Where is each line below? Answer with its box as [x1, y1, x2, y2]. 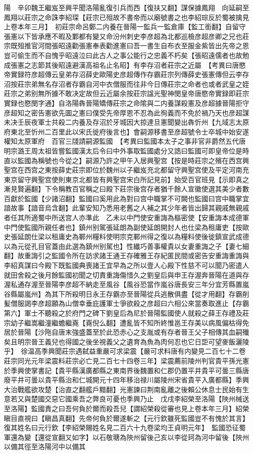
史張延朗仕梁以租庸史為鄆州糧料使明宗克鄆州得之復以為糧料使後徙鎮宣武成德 [4, 231, 249, 242]
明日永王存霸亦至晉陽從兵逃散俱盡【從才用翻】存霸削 [78, 288, 249, 299]
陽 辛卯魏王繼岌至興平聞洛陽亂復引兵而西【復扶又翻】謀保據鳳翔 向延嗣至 [4, 2, 249, 12]
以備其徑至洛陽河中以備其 [4, 441, 86, 452]
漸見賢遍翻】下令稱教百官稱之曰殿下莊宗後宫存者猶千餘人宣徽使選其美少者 [4, 184, 242, 194]
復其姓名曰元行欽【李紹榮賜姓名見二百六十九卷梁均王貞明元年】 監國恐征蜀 [4, 422, 246, 433]
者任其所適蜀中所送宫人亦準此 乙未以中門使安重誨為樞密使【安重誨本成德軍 [4, 212, 249, 223]
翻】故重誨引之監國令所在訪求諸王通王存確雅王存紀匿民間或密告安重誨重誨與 [4, 250, 249, 261]
